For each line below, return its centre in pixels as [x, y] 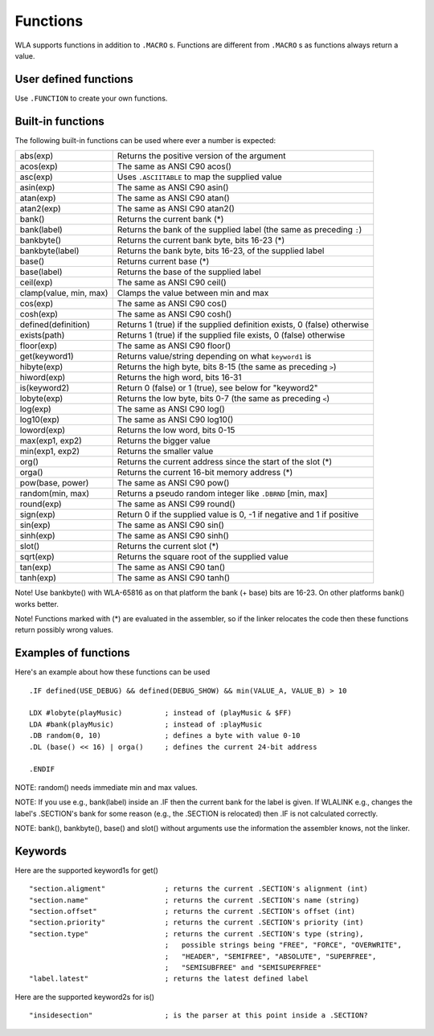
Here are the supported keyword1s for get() [86, 870]
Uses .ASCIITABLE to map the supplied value [200, 177]
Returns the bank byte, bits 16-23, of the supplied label [221, 251]
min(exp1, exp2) [50, 452]
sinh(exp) [37, 536]
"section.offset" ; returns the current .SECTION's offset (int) [192, 911]
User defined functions [74, 79]
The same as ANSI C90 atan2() [176, 209]
